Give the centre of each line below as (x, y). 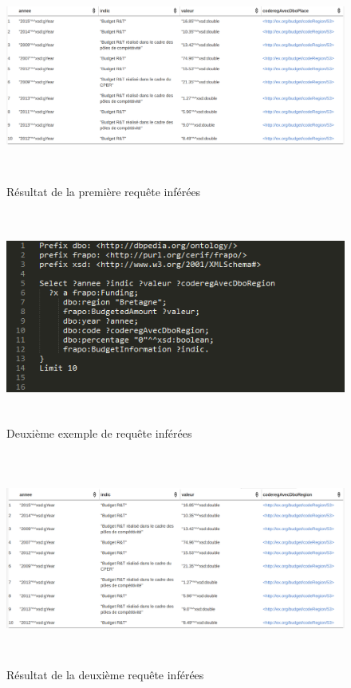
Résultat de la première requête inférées (104, 192)
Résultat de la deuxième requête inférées (105, 674)
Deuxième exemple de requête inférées (99, 432)
